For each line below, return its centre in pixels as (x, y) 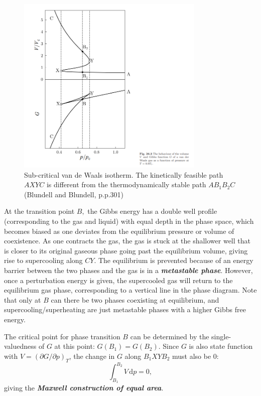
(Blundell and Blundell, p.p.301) (74, 194)
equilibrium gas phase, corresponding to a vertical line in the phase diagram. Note (130, 290)
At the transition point (39, 211)
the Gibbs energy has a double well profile (152, 211)
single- (221, 336)
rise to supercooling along (43, 260)
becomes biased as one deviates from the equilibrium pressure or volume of (119, 231)
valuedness (20, 346)
